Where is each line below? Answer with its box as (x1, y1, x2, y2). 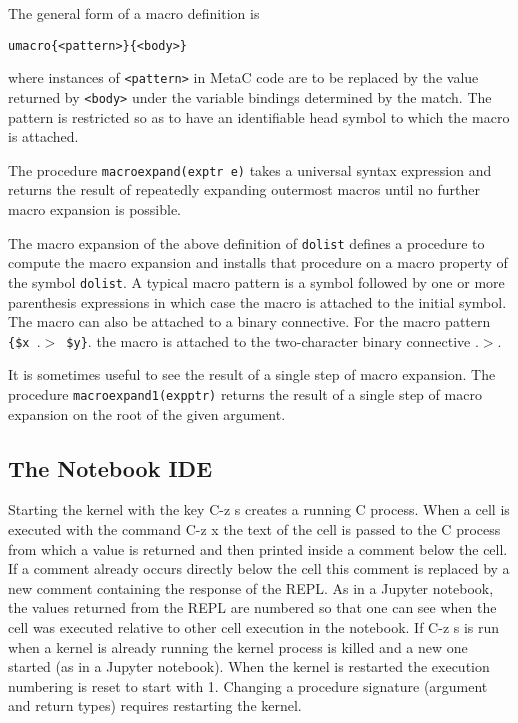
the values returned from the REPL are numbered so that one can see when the (8, 597, 497, 618)
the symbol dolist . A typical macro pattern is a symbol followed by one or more (8, 271, 505, 292)
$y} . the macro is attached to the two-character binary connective (66, 330, 471, 351)
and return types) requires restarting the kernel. (8, 695, 302, 716)
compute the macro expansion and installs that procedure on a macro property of (8, 252, 508, 273)
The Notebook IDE (8, 452, 213, 483)
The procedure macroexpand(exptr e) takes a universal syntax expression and (8, 159, 492, 180)
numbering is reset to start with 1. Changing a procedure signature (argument (8, 675, 488, 696)
